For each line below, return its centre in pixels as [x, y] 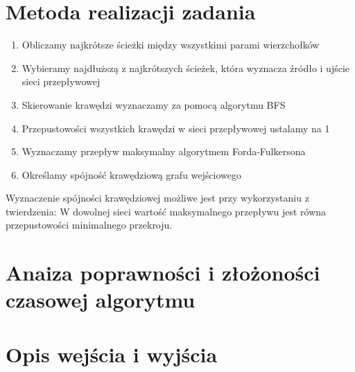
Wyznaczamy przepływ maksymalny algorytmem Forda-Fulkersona [164, 151]
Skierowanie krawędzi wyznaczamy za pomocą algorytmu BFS [154, 104]
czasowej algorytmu [101, 300]
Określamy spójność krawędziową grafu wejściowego [131, 174]
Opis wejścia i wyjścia [112, 354]
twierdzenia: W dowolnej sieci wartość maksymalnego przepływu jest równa [166, 211]
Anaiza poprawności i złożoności [163, 273]
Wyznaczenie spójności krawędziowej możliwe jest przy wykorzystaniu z [157, 198]
